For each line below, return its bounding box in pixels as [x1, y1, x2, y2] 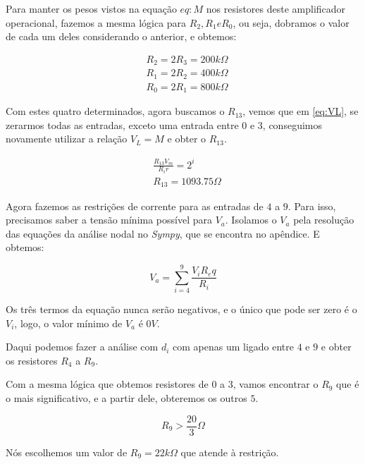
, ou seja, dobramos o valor [233, 15, 349, 30]
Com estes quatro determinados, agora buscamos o [6, 104, 225, 118]
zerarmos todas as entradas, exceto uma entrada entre [6, 117, 239, 132]
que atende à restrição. [180, 444, 279, 459]
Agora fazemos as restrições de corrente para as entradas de [6, 198, 264, 213]
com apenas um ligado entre [172, 339, 294, 354]
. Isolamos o [225, 212, 277, 227]
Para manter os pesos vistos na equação [6, 1, 177, 16]
